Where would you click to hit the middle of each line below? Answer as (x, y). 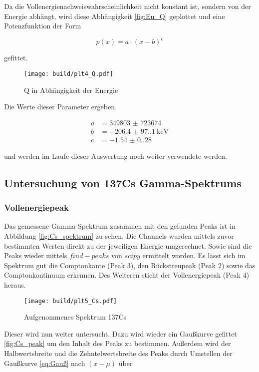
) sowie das (238, 265)
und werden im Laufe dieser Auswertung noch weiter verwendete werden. (116, 156)
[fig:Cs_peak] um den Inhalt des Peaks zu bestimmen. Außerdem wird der (118, 343)
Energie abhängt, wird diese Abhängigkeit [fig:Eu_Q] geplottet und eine (115, 16)
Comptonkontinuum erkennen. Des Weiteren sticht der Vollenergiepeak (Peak (122, 275)
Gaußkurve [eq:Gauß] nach (45, 363)
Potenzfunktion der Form (43, 26)
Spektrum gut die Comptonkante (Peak (65, 265)
